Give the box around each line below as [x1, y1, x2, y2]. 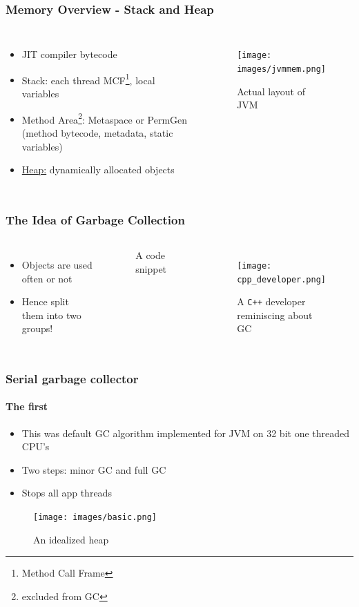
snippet [135, 261, 167, 276]
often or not [21, 271, 72, 285]
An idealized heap [33, 532, 109, 546]
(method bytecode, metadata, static [21, 125, 173, 139]
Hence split [21, 294, 69, 309]
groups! [21, 321, 53, 336]
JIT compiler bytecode [21, 47, 117, 61]
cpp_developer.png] [237, 274, 326, 285]
